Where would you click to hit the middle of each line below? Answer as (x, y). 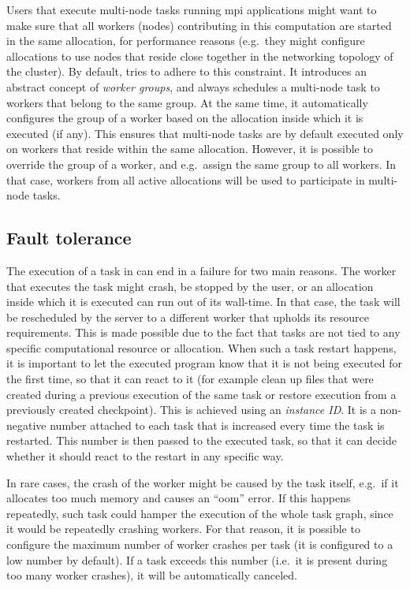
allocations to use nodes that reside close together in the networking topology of (200, 56)
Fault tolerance (69, 238)
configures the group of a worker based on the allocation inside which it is (185, 118)
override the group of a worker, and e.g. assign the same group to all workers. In (201, 164)
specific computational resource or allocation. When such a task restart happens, (201, 347)
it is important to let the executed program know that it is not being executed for (204, 363)
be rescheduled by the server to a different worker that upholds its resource (188, 317)
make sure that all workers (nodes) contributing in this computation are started (199, 25)
